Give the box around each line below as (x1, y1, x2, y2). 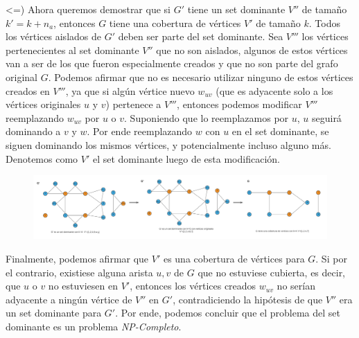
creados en (6, 83, 50, 98)
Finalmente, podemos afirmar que (6, 251, 149, 266)
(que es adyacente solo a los (216, 83, 333, 98)
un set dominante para (6, 305, 102, 320)
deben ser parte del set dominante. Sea (118, 29, 283, 44)
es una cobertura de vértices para (163, 251, 305, 266)
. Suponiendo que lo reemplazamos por (124, 110, 289, 125)
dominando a (6, 124, 61, 139)
